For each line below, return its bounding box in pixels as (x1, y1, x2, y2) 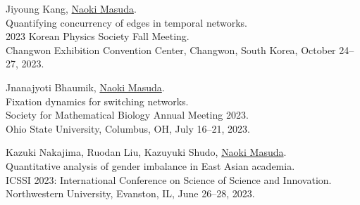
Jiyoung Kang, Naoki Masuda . (6, 1, 137, 15)
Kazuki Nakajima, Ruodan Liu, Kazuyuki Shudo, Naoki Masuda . (6, 145, 287, 159)
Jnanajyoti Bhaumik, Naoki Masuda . (6, 79, 165, 94)
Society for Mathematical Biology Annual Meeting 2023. (6, 107, 249, 122)
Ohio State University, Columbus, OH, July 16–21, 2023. (6, 121, 250, 135)
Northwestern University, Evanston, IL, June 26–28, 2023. (6, 186, 255, 201)
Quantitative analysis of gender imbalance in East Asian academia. (6, 158, 295, 173)
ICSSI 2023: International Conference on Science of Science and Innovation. (6, 172, 332, 187)
